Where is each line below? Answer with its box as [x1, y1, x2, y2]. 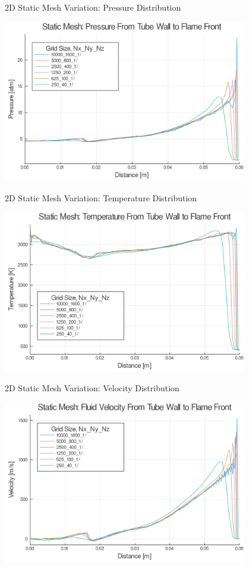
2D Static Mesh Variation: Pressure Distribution [5, 1, 181, 13]
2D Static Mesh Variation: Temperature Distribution [5, 191, 197, 204]
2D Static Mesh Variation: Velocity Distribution [5, 382, 179, 394]
